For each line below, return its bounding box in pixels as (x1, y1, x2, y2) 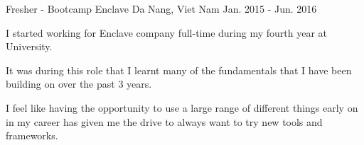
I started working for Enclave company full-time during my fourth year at (6, 25, 328, 40)
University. (6, 39, 53, 54)
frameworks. (6, 128, 58, 143)
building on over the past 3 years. (6, 76, 152, 91)
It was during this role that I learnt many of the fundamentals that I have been (6, 62, 352, 77)
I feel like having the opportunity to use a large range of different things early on (6, 100, 358, 115)
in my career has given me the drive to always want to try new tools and (6, 114, 323, 129)
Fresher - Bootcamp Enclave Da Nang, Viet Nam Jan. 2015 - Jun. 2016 (6, 1, 317, 16)
